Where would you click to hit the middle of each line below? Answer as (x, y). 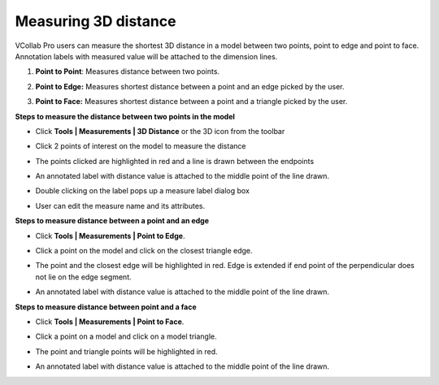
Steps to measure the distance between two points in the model (125, 116)
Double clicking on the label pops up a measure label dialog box (142, 191)
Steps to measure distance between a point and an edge (112, 221)
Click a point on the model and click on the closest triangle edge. (144, 251)
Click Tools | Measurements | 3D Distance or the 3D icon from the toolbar (160, 131)
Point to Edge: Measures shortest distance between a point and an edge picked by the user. (190, 86)
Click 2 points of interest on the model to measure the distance (141, 146)
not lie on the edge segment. (83, 277)
